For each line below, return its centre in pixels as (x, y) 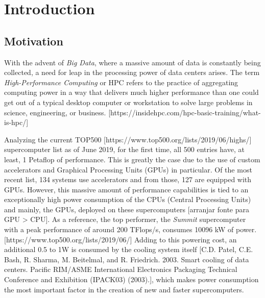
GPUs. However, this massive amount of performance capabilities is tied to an (126, 189)
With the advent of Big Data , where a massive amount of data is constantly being (132, 62)
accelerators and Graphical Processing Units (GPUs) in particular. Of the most (128, 169)
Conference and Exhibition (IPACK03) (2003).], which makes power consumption (131, 279)
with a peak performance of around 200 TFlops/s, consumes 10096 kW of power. (130, 229)
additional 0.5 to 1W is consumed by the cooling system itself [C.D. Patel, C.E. (129, 249)
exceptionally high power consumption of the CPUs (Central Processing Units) (128, 199)
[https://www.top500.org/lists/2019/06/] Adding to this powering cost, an (121, 239)
